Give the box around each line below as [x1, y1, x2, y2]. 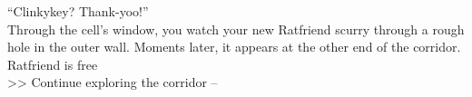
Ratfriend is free [7, 54, 98, 73]
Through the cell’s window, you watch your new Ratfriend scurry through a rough [7, 19, 465, 38]
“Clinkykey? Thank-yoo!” [7, 2, 149, 20]
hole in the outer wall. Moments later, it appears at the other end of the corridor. [7, 37, 461, 56]
